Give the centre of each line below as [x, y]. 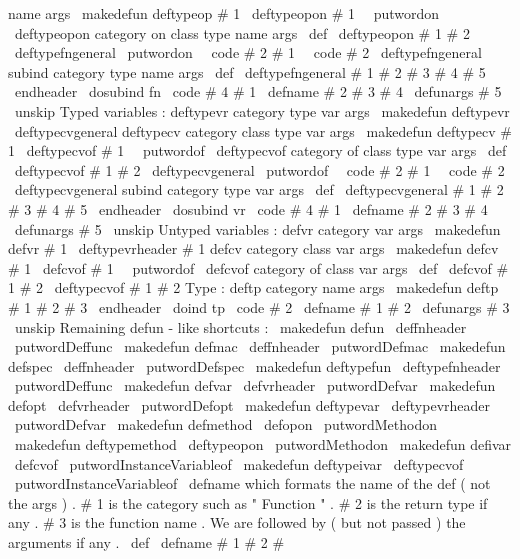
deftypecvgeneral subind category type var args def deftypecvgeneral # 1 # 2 [259, 189]
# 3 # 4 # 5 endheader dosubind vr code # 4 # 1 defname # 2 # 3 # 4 [248, 208]
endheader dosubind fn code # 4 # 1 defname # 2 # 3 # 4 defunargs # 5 [258, 91]
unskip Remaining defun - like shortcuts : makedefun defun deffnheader [240, 326]
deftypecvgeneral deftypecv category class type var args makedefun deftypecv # [263, 130]
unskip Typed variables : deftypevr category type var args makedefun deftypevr [262, 110]
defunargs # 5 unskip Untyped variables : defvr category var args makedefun [257, 228]
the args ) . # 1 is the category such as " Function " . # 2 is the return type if [248, 502]
